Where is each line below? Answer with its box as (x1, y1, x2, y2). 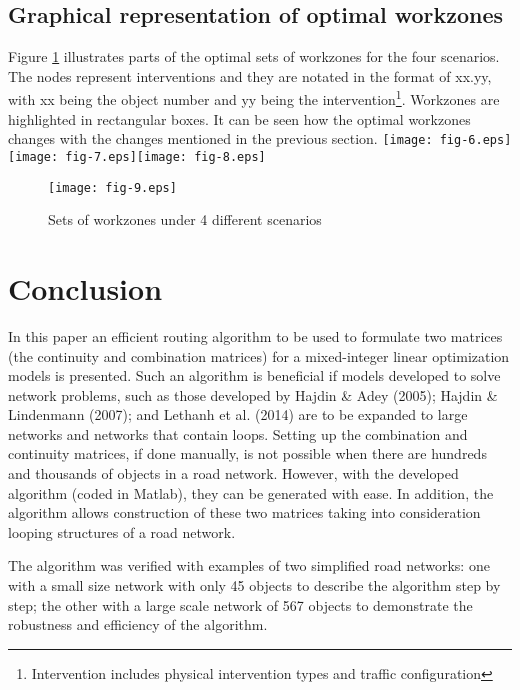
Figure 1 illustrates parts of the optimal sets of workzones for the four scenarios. (8, 46, 500, 67)
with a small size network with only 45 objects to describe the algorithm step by (8, 575, 501, 596)
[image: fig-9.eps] (48, 180, 177, 195)
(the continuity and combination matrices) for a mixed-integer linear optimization (8, 345, 510, 366)
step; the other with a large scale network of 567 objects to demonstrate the (8, 594, 473, 615)
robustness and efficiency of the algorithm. (8, 614, 268, 635)
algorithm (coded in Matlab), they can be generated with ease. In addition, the (8, 482, 494, 503)
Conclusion (8, 267, 163, 308)
